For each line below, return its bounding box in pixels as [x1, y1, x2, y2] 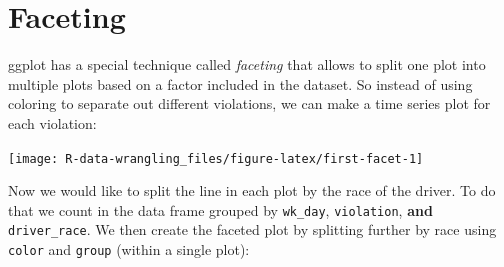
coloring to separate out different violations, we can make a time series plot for [8, 93, 491, 114]
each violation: [8, 112, 97, 133]
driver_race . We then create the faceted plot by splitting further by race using [8, 219, 497, 240]
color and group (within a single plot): [8, 239, 250, 260]
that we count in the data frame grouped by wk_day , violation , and [8, 199, 433, 220]
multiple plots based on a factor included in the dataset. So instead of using [8, 73, 473, 94]
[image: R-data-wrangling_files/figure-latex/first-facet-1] [8, 151, 424, 166]
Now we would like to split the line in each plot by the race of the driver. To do [8, 180, 496, 201]
